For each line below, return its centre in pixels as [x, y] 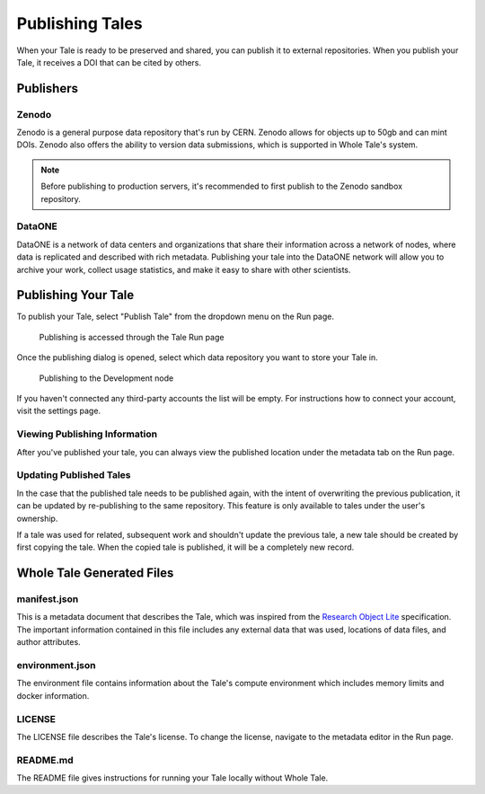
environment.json [56, 665]
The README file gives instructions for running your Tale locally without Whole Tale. [172, 778]
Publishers [47, 88]
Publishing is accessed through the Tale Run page [132, 337]
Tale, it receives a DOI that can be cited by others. [109, 62]
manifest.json [48, 599]
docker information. [53, 695]
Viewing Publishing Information [87, 434]
